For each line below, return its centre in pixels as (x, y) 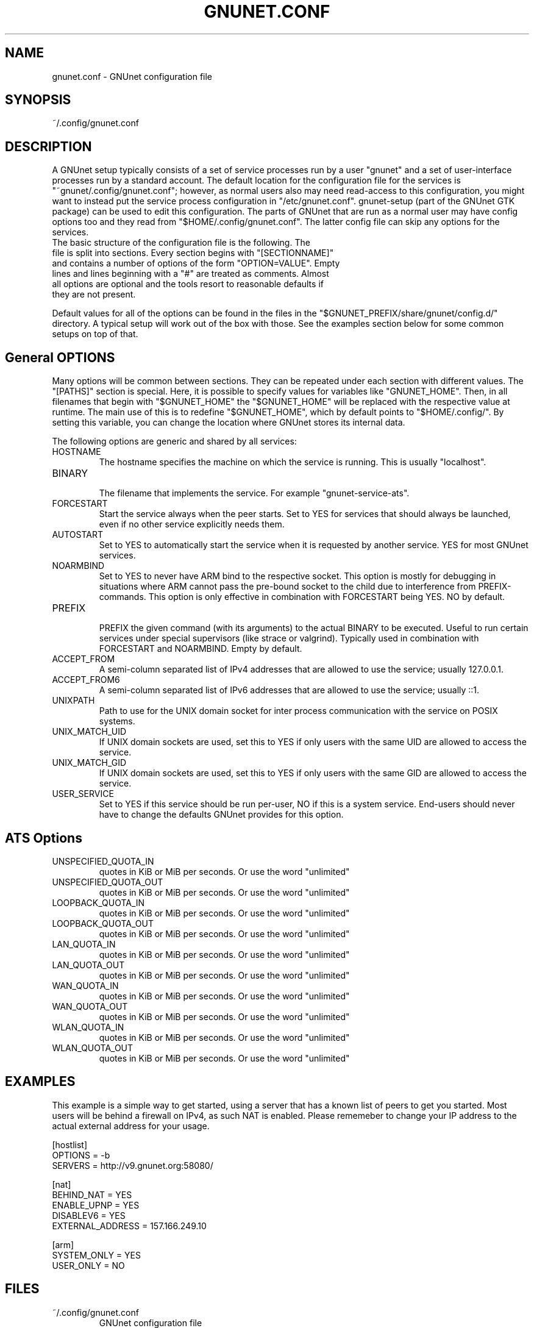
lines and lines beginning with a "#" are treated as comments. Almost (190, 274)
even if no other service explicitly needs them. (192, 524)
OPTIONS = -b (81, 1155)
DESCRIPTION (48, 146)
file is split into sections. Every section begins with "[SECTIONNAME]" (193, 253)
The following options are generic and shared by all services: (174, 441)
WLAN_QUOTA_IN (88, 1027)
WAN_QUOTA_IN (85, 985)
